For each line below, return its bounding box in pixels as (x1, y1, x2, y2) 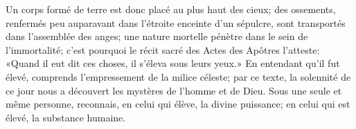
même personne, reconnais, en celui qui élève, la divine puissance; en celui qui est (6, 97, 350, 111)
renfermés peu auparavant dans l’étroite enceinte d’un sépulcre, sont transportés (6, 15, 346, 30)
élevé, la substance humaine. (6, 110, 126, 124)
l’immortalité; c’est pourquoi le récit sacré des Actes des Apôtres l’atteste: (6, 42, 320, 57)
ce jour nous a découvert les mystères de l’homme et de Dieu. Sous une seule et (6, 83, 342, 97)
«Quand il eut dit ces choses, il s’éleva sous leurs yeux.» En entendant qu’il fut (6, 56, 340, 70)
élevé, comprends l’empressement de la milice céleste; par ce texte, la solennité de (6, 69, 351, 83)
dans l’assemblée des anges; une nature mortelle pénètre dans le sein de (6, 29, 308, 43)
